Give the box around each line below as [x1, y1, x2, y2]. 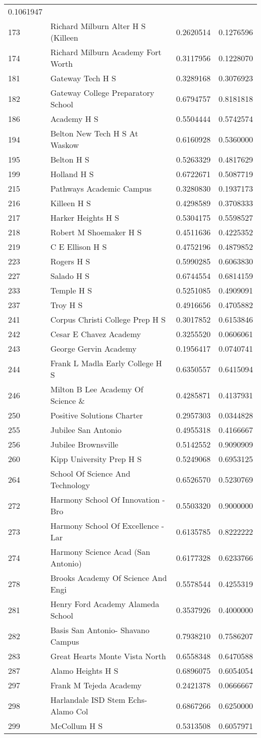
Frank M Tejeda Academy [50, 679, 142, 691]
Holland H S [50, 168, 94, 180]
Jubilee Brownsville [50, 438, 118, 450]
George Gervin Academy [50, 343, 137, 354]
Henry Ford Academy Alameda [50, 598, 160, 610]
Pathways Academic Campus [50, 183, 152, 194]
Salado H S [50, 270, 90, 281]
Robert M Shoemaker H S [50, 226, 142, 238]
